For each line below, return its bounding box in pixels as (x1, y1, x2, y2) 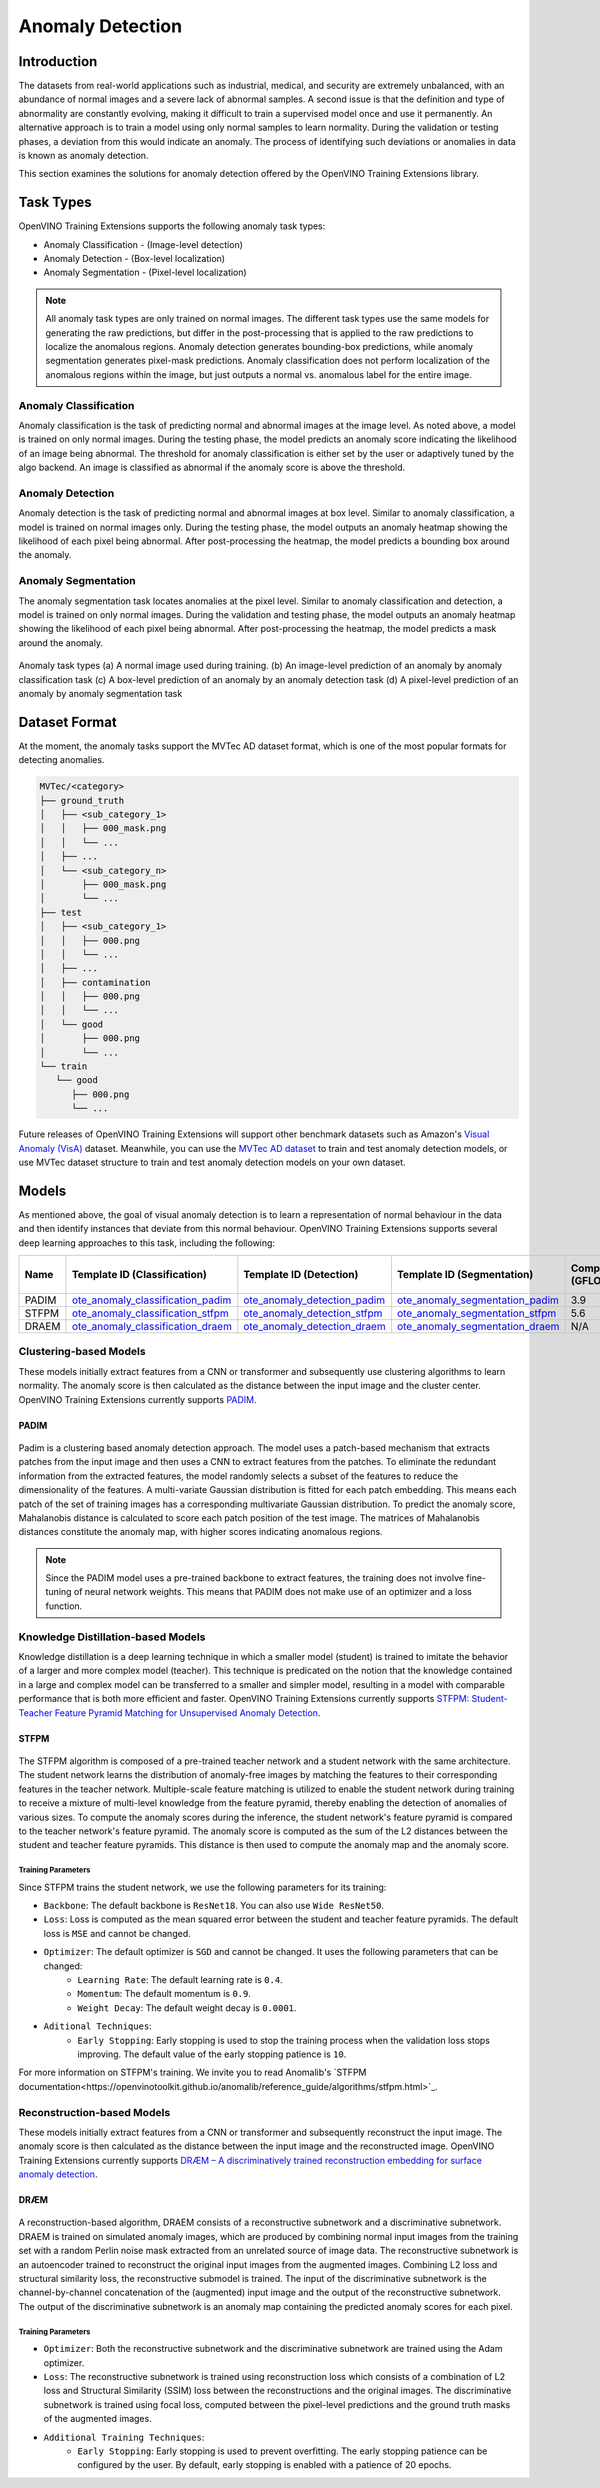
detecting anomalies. (18, 754, 105, 766)
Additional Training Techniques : (43, 2431, 205, 2443)
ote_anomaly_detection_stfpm (243, 1306, 383, 1320)
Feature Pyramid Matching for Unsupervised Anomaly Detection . (54, 1706, 321, 1719)
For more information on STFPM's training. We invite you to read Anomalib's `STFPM (18, 2066, 367, 2079)
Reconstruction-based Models (18, 2105, 171, 2119)
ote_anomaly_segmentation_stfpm (396, 1306, 557, 1320)
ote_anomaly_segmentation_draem (396, 1320, 560, 1334)
